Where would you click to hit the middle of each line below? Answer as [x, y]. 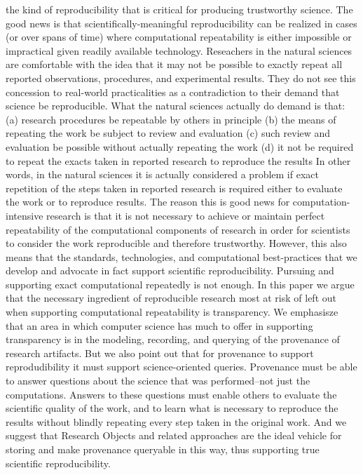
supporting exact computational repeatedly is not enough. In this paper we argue [180, 284]
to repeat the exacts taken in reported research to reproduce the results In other [178, 160]
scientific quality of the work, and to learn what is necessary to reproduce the [172, 408]
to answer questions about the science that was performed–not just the [158, 381]
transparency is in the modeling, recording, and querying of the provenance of [173, 339]
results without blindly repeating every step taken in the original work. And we [176, 421]
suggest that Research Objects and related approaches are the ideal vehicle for [174, 435]
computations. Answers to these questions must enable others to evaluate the [171, 394]
